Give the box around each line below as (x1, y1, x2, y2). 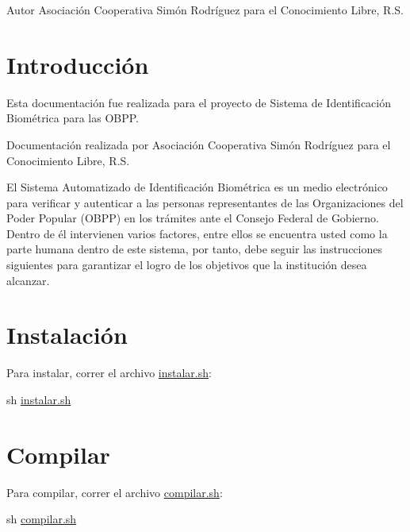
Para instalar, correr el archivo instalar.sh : (6, 364, 212, 381)
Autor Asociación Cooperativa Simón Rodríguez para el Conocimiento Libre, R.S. (6, 2, 404, 17)
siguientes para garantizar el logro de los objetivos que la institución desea (6, 256, 367, 273)
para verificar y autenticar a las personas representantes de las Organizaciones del (6, 194, 404, 210)
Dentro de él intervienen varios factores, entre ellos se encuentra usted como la (6, 225, 388, 241)
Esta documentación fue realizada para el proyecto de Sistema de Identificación (6, 94, 392, 110)
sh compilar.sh (6, 511, 77, 527)
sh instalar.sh (6, 391, 71, 407)
